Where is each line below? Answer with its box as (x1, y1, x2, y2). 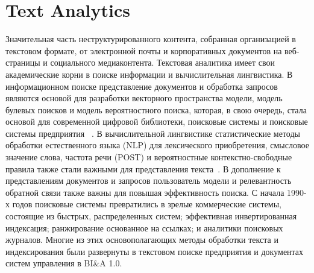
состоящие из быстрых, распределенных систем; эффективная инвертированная (5, 210, 297, 222)
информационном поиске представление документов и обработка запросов (5, 80, 278, 92)
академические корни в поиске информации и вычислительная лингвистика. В (5, 67, 293, 80)
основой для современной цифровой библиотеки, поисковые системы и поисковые (5, 115, 308, 128)
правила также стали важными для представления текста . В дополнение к (5, 162, 281, 175)
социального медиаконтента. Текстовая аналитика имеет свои (50, 56, 275, 69)
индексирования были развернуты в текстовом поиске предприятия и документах (5, 245, 304, 257)
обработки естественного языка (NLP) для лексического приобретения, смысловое (5, 139, 309, 151)
